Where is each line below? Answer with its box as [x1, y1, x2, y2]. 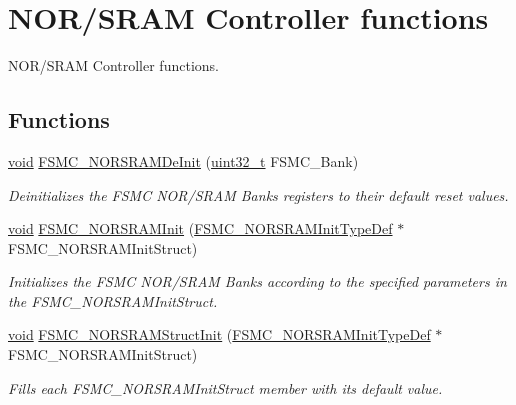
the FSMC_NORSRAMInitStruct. [8, 290, 218, 311]
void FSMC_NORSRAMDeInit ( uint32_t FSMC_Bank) [8, 150, 359, 171]
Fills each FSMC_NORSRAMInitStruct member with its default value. [8, 377, 443, 398]
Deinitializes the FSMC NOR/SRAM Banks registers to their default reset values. [8, 184, 509, 205]
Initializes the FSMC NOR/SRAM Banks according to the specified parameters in [8, 271, 507, 292]
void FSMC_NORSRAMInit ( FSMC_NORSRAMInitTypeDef [8, 218, 393, 239]
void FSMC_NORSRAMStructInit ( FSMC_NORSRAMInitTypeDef [8, 324, 431, 345]
